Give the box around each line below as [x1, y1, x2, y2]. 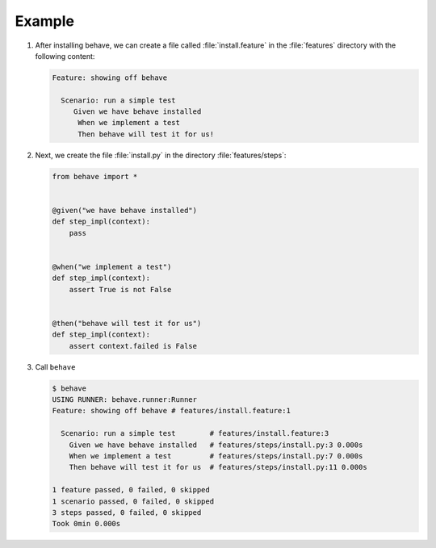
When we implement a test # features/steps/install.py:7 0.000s [69, 452, 363, 461]
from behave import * [52, 172, 138, 181]
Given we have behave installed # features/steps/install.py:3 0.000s [69, 440, 363, 450]
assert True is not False [69, 285, 172, 294]
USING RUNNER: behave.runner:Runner [52, 395, 198, 404]
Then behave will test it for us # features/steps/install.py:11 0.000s [69, 462, 367, 472]
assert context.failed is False [69, 341, 198, 350]
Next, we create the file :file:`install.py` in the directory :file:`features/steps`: [35, 150, 287, 160]
